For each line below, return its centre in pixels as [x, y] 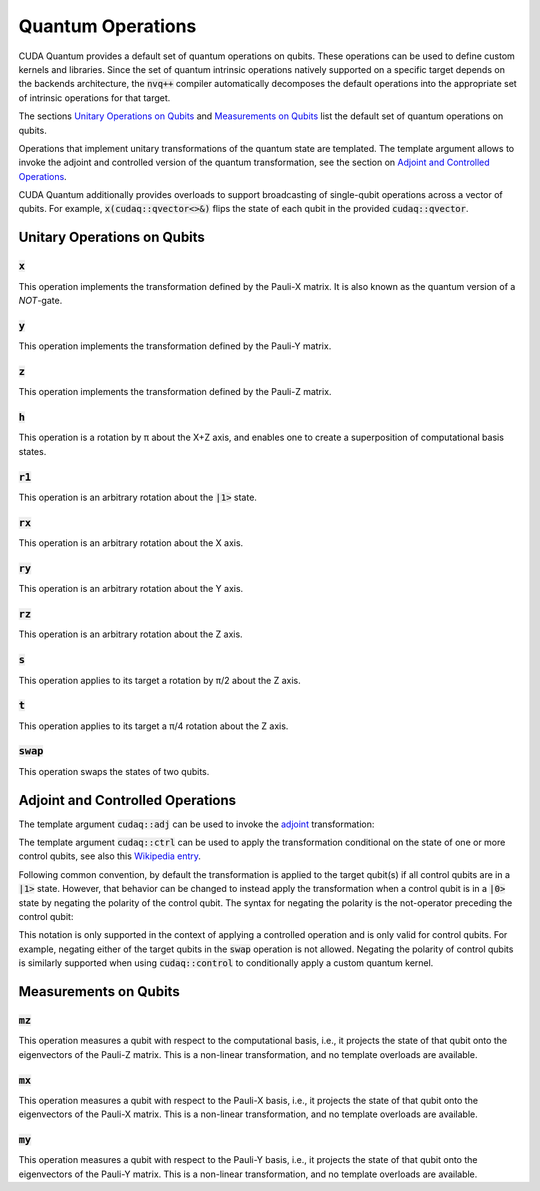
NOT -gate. [40, 300]
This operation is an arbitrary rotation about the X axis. [131, 543]
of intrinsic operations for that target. [94, 97]
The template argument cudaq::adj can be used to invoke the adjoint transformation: [196, 824]
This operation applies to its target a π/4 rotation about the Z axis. [153, 726]
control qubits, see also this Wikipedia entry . [110, 856]
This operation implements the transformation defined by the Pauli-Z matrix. [175, 392]
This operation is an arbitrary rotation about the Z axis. [131, 634]
